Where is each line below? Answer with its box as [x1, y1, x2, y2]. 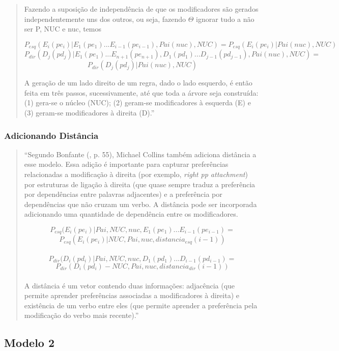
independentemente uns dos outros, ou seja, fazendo [24, 13, 186, 24]
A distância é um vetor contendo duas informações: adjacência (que [24, 280, 235, 290]
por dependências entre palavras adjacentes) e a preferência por [24, 189, 222, 199]
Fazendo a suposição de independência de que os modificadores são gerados [24, 4, 259, 14]
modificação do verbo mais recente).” [24, 310, 139, 320]
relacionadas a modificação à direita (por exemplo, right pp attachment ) [24, 169, 248, 180]
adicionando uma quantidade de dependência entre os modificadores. [24, 209, 238, 219]
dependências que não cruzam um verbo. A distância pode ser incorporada [24, 198, 257, 209]
